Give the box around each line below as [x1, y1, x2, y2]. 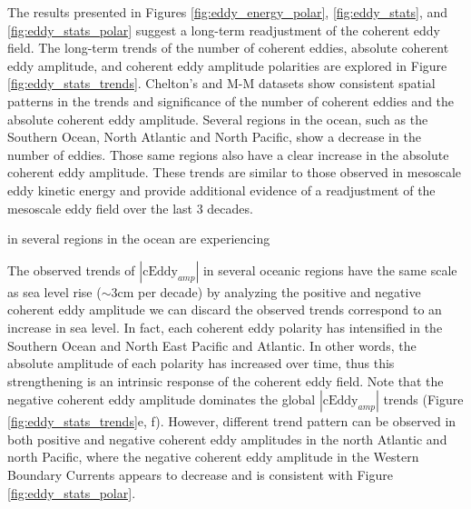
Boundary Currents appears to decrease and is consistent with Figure [7, 465, 393, 484]
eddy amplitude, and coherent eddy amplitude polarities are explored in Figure [7, 55, 447, 75]
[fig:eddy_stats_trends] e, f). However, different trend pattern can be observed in [7, 412, 456, 431]
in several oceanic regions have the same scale [202, 260, 457, 279]
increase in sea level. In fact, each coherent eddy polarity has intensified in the [7, 317, 443, 336]
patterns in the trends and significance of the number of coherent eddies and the [7, 91, 455, 110]
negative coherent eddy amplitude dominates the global [7, 390, 316, 409]
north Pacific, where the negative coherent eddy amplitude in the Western [7, 447, 419, 466]
